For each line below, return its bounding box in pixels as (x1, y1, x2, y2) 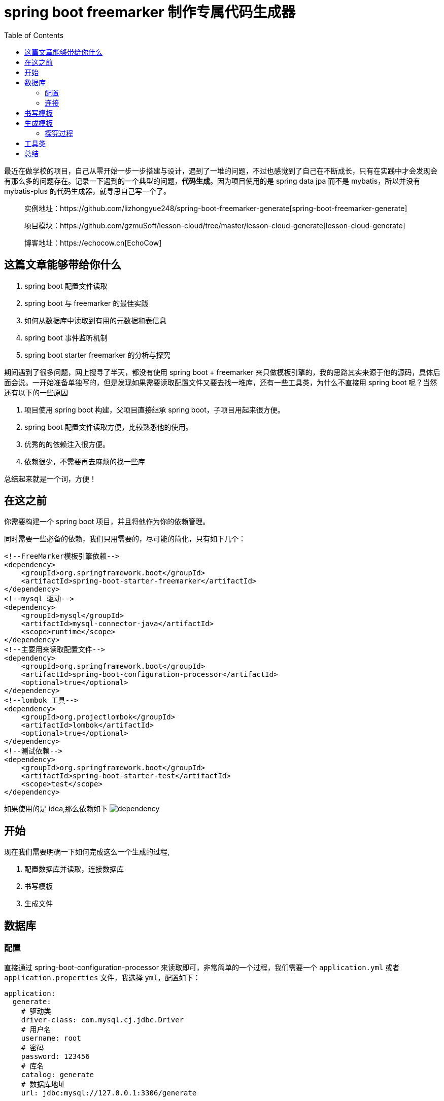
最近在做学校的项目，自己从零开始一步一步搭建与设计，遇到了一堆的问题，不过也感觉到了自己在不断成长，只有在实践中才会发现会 (4, 166, 437, 175)
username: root (21, 1034, 81, 1042)
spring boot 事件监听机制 (24, 333, 108, 342)
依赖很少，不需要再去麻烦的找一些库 (24, 457, 145, 466)
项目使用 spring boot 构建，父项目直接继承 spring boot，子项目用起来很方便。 (24, 405, 285, 414)
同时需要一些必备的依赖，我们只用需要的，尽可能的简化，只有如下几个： (4, 534, 246, 543)
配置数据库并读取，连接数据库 (24, 865, 124, 874)
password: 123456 (21, 1052, 90, 1060)
